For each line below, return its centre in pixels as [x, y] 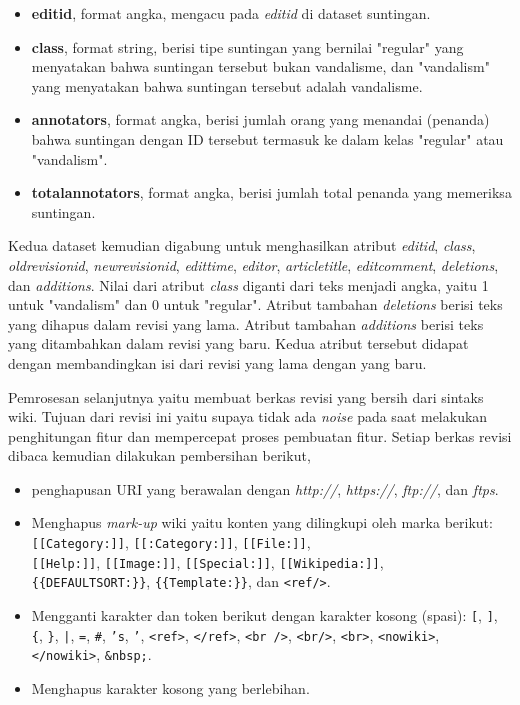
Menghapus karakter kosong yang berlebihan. [170, 688]
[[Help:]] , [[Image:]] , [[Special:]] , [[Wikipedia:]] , [207, 561]
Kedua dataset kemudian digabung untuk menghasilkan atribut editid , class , [242, 245]
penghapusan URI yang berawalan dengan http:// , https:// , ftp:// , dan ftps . [265, 488]
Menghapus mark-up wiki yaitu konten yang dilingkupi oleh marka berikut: [262, 522]
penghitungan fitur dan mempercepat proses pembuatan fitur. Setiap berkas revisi [260, 435]
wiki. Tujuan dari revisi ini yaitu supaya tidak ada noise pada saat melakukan [248, 416]
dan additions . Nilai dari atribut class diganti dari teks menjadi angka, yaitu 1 [248, 284]
